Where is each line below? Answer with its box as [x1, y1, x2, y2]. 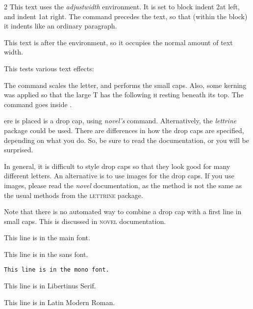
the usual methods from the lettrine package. [4, 190, 143, 200]
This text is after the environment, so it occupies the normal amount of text [4, 37, 233, 47]
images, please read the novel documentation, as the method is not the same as [4, 180, 242, 190]
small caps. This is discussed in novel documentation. [4, 216, 166, 226]
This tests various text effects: [4, 63, 94, 73]
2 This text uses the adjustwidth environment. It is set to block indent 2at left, [4, 1, 240, 11]
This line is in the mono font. [4, 266, 109, 274]
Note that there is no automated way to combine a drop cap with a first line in [4, 206, 242, 217]
